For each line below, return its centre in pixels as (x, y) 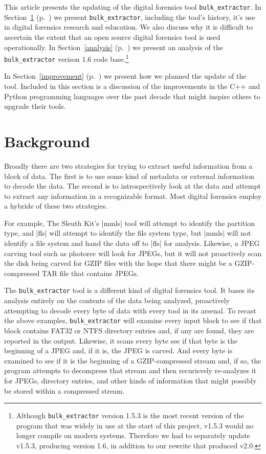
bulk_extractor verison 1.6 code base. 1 (66, 58)
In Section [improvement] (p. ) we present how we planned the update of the (125, 76)
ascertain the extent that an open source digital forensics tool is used (112, 37)
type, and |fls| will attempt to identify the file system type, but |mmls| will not (128, 233)
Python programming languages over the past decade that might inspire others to (132, 96)
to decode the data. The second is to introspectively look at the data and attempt (132, 186)
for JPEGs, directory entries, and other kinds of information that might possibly (130, 380)
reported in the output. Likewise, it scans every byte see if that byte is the (121, 340)
